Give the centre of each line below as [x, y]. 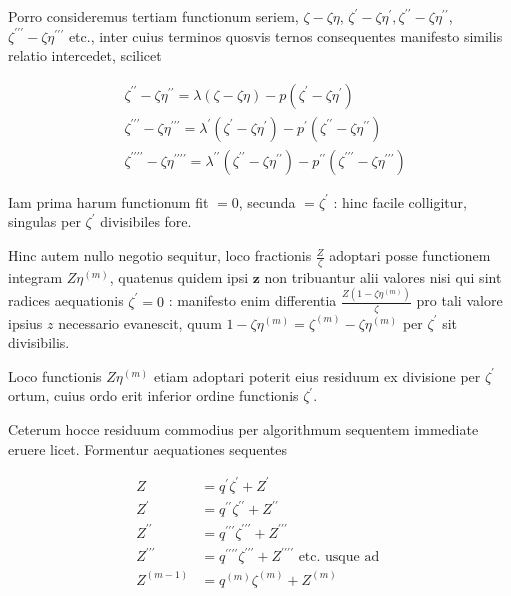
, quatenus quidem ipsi [179, 276]
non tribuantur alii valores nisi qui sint [383, 276]
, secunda [267, 201]
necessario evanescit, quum [140, 322]
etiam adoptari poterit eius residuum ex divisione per [317, 375]
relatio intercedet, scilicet [85, 55]
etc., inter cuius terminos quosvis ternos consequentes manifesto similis [285, 35]
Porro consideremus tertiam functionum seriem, [153, 16]
